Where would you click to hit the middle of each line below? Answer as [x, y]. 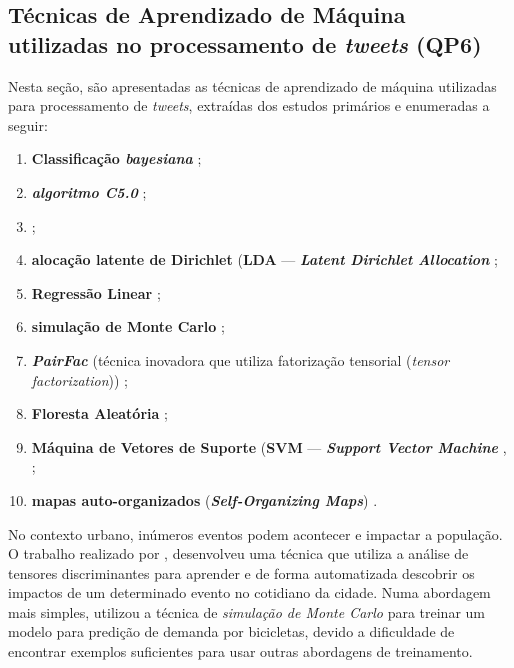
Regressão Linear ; [96, 292]
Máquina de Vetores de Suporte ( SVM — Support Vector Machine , [269, 446]
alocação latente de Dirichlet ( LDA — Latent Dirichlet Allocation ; [264, 259]
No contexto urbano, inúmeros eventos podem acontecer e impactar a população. [255, 533]
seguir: [28, 124]
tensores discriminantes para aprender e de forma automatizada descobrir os [241, 572]
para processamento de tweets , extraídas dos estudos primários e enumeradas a [249, 105]
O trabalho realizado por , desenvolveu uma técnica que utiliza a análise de [238, 553]
